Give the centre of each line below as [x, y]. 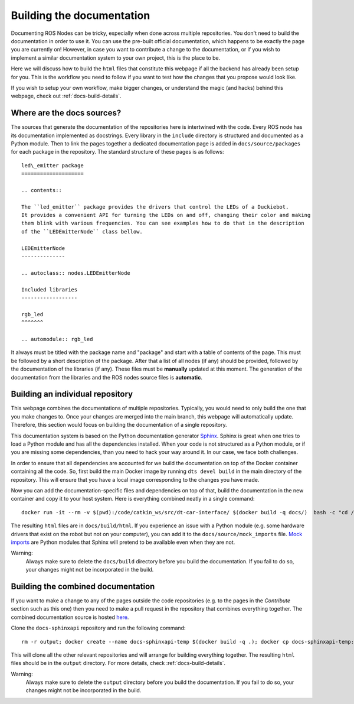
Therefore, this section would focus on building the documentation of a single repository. [119, 425]
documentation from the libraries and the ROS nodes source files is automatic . [107, 377]
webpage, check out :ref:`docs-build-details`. [66, 96]
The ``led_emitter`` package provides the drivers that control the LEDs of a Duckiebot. [155, 207]
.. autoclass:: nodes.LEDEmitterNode [76, 273]
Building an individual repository [72, 394]
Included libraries [50, 289]
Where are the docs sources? [66, 113]
